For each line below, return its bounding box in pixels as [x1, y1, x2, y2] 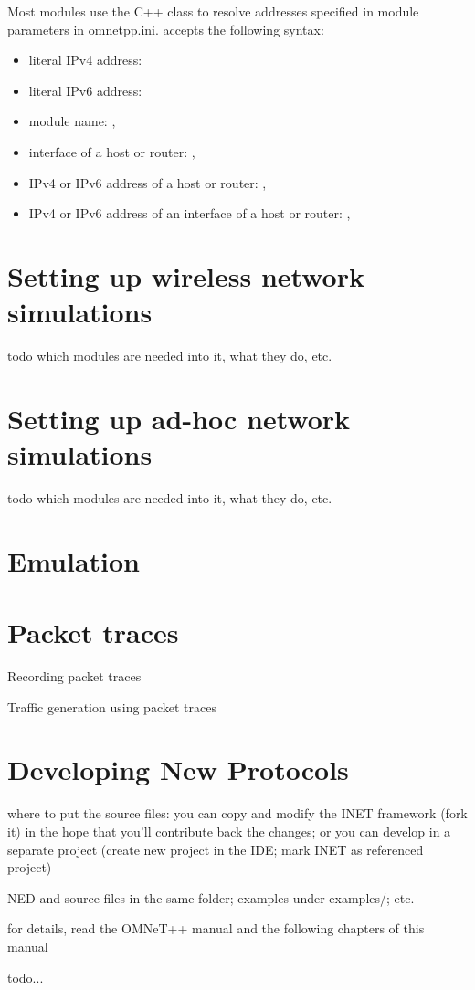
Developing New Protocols [7, 751, 349, 788]
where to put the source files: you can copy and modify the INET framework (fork [7, 804, 468, 823]
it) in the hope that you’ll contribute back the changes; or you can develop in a [7, 821, 451, 840]
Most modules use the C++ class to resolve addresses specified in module [7, 2, 419, 20]
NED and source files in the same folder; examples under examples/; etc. [7, 888, 415, 907]
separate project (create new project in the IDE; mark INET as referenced [7, 839, 424, 858]
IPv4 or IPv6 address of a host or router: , [28, 173, 267, 192]
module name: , [28, 111, 116, 131]
